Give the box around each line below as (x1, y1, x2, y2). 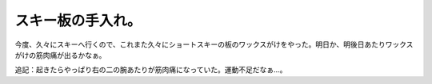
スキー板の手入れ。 (14, 12, 142, 29)
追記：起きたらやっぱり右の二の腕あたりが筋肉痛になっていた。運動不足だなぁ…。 (14, 65, 287, 74)
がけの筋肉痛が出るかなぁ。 (14, 50, 106, 59)
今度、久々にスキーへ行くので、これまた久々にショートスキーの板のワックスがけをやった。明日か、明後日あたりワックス (14, 40, 414, 49)
